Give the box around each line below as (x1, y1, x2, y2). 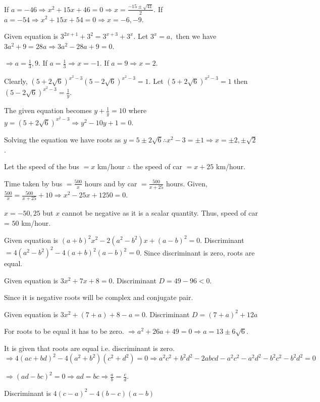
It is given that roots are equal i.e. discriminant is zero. (4, 343, 175, 353)
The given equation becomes (4, 105, 92, 116)
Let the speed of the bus (4, 161, 79, 172)
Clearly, (4, 76, 28, 86)
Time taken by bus (4, 178, 63, 188)
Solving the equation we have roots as (4, 134, 121, 144)
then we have (176, 31, 217, 41)
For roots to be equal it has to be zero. (4, 326, 124, 336)
